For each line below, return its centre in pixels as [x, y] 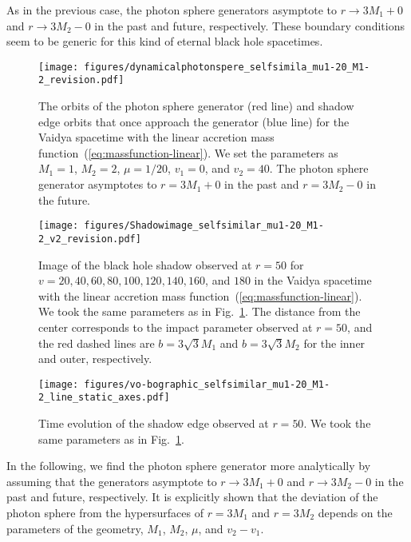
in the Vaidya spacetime [313, 280]
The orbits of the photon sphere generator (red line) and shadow [196, 106]
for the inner [334, 343]
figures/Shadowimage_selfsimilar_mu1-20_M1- [204, 226]
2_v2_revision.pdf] [90, 239]
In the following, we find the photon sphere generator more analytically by [189, 466]
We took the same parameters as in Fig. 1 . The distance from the [200, 311]
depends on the [355, 512]
